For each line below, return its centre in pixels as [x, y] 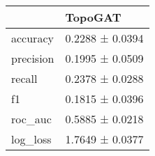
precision [33, 58]
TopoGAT [93, 17]
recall [24, 78]
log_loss [31, 139]
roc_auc [31, 119]
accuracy [32, 38]
